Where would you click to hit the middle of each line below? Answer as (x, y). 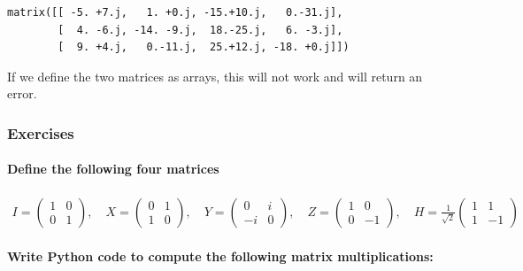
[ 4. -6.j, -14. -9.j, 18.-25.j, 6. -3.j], (200, 30)
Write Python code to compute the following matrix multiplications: (220, 256)
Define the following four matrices (113, 169)
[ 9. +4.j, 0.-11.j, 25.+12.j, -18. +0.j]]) (204, 47)
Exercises (41, 132)
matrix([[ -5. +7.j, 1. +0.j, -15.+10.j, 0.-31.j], (175, 12)
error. (22, 93)
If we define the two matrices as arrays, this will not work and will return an (215, 76)
